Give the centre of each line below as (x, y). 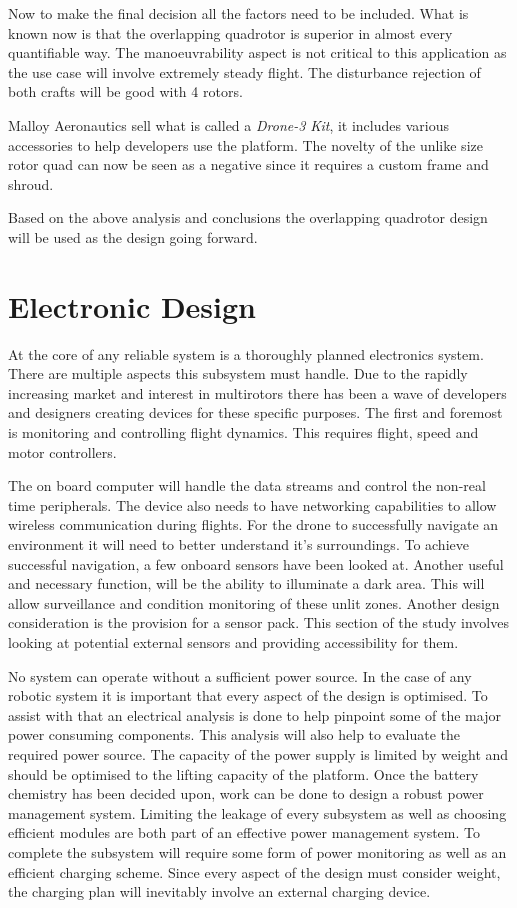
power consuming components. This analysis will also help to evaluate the (234, 734)
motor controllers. (62, 451)
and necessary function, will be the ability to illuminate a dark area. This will (246, 583)
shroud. (31, 183)
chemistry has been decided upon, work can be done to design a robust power (246, 793)
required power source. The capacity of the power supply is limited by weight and (258, 753)
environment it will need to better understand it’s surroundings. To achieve (238, 544)
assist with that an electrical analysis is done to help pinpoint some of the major (254, 714)
